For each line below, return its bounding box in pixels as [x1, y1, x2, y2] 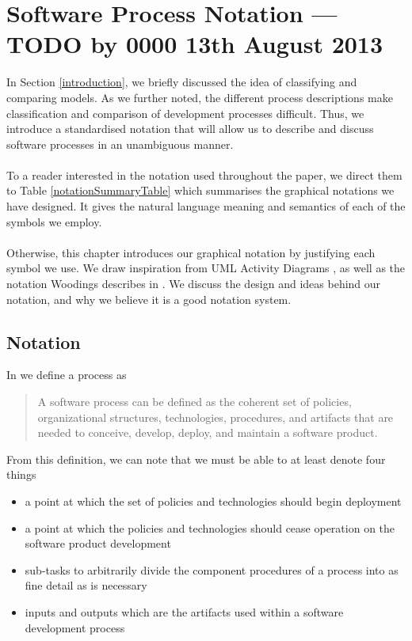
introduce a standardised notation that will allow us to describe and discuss [6, 120, 374, 137]
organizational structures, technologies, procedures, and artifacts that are [37, 408, 394, 425]
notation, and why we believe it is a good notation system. [6, 290, 292, 307]
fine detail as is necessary [25, 577, 147, 594]
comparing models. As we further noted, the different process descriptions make [6, 89, 393, 105]
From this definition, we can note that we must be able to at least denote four [6, 450, 386, 467]
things [6, 466, 36, 483]
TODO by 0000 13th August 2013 [6, 28, 383, 60]
